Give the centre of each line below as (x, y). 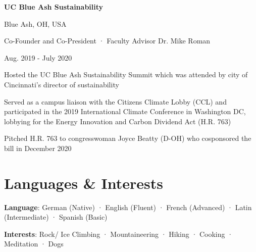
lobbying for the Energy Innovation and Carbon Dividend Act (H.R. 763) (118, 121)
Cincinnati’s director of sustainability (62, 84)
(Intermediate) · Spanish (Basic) (56, 217)
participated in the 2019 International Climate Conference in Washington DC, (125, 111)
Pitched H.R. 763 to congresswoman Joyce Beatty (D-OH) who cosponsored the (128, 138)
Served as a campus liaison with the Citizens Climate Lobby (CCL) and (115, 101)
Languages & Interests (84, 183)
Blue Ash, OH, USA (35, 23)
